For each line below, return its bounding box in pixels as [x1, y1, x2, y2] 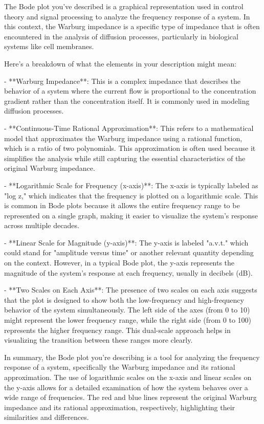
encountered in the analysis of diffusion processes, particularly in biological [4, 31, 238, 41]
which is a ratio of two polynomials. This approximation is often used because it [4, 143, 256, 153]
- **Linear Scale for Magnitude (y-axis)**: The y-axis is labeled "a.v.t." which [4, 237, 249, 248]
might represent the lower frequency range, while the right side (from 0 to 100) [4, 315, 252, 325]
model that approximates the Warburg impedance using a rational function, [4, 132, 243, 143]
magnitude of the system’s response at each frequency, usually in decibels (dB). [4, 267, 253, 278]
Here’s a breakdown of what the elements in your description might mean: [4, 58, 236, 69]
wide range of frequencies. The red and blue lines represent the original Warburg [4, 392, 257, 403]
